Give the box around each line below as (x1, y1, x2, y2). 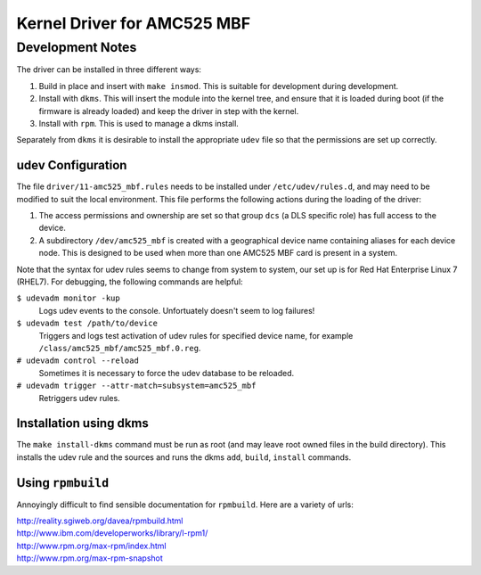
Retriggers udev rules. (38, 392, 120, 403)
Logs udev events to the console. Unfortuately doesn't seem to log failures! (38, 305, 315, 316)
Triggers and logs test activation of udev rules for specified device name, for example (38, 330, 354, 341)
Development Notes (16, 39, 137, 55)
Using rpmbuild (16, 475, 110, 490)
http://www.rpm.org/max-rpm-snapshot (16, 553, 164, 563)
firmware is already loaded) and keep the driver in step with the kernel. (38, 105, 299, 116)
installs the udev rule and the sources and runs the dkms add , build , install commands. (16, 451, 352, 463)
